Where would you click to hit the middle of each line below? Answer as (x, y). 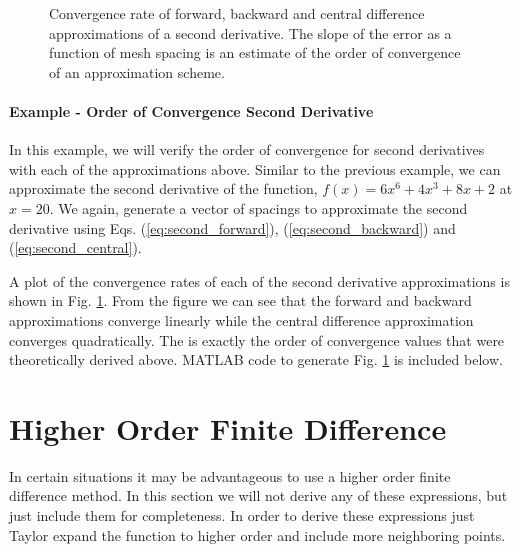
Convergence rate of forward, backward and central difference (237, 13)
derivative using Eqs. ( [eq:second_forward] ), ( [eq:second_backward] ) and (232, 227)
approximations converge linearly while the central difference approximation (241, 319)
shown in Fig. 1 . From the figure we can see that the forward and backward (240, 300)
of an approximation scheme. (137, 71)
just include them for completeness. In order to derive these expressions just (242, 515)
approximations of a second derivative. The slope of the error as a (250, 32)
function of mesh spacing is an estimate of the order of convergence (255, 52)
